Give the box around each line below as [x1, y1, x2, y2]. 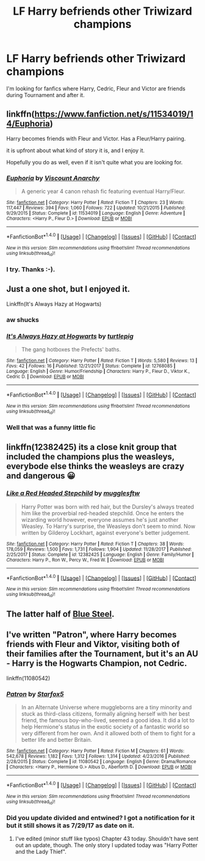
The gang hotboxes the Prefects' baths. [21, 345, 121, 353]
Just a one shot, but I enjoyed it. [6, 284, 131, 295]
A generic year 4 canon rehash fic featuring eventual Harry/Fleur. [21, 188, 185, 195]
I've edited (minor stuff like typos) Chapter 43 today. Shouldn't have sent [15, 835, 199, 843]
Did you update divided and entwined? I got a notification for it [6, 813, 195, 822]
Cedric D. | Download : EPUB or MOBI [6, 373, 84, 379]
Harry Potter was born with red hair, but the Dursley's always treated [21, 503, 194, 510]
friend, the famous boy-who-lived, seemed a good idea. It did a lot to [21, 717, 195, 724]
